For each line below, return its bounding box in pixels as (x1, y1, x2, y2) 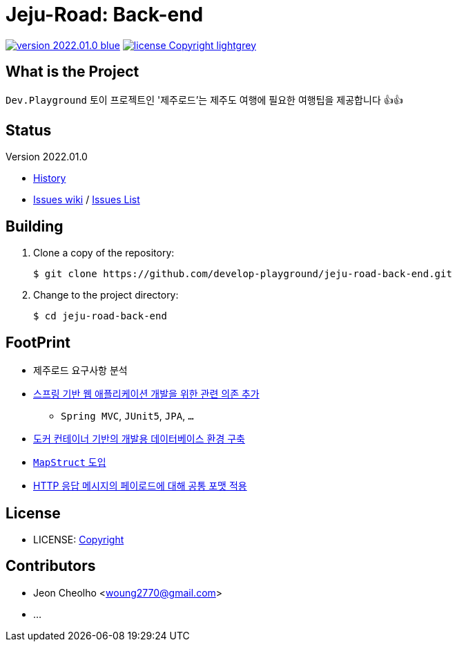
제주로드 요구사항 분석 (33, 364, 128, 377)
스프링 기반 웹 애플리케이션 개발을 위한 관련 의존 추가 (33, 388, 260, 400)
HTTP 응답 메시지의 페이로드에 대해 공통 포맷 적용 (33, 480, 247, 492)
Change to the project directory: (33, 289, 179, 301)
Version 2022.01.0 (6, 151, 88, 163)
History (33, 172, 66, 185)
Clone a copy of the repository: (33, 247, 175, 259)
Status (6, 122, 52, 140)
